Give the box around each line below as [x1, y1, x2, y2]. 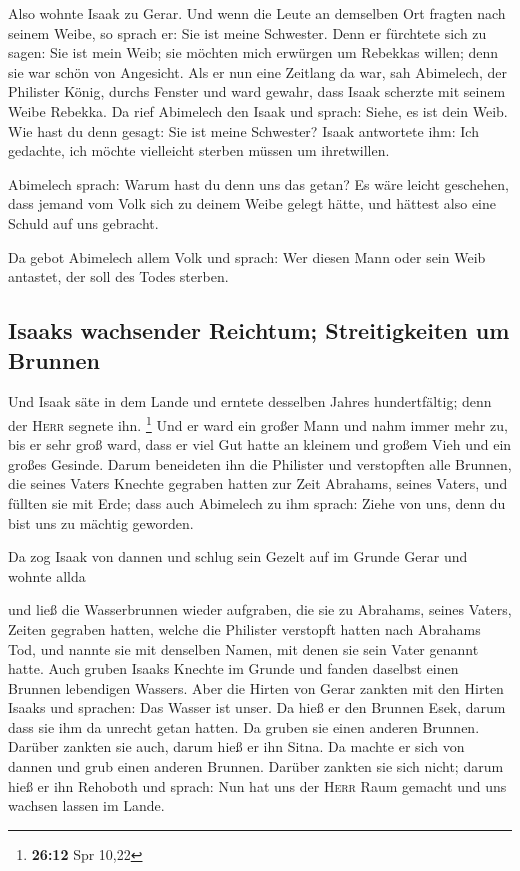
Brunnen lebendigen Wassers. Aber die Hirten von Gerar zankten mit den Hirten [8, 677, 504, 698]
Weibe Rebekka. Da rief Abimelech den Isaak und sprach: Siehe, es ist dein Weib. [8, 100, 508, 121]
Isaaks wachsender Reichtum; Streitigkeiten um [8, 315, 510, 346]
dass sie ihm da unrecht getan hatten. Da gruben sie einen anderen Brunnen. [8, 716, 480, 737]
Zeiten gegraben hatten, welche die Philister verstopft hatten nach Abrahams [8, 618, 481, 639]
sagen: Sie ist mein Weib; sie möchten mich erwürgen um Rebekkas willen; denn [8, 42, 499, 63]
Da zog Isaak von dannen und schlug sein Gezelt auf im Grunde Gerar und [8, 546, 468, 567]
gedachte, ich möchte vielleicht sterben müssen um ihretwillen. [8, 140, 390, 161]
